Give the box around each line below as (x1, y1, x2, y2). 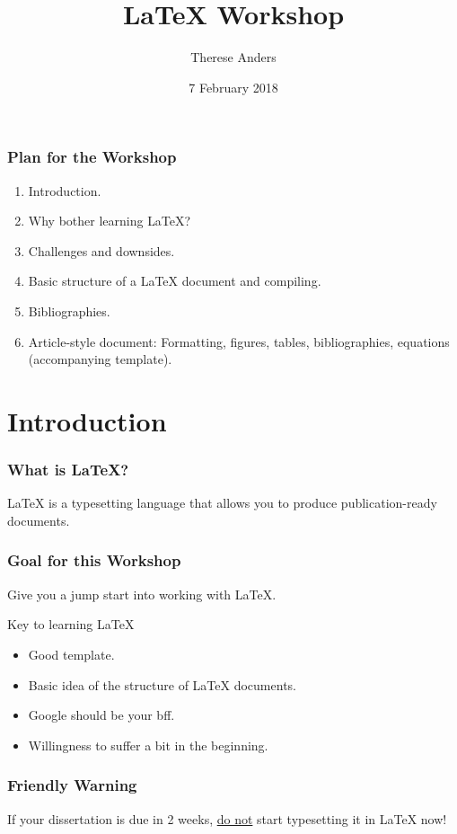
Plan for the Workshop (7, 146, 177, 168)
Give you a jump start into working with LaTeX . (7, 584, 277, 603)
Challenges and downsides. (28, 241, 175, 260)
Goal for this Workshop (7, 549, 181, 572)
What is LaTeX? (7, 458, 129, 481)
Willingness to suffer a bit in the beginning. (28, 735, 268, 754)
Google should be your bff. (28, 705, 175, 724)
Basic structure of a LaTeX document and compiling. (28, 271, 321, 290)
